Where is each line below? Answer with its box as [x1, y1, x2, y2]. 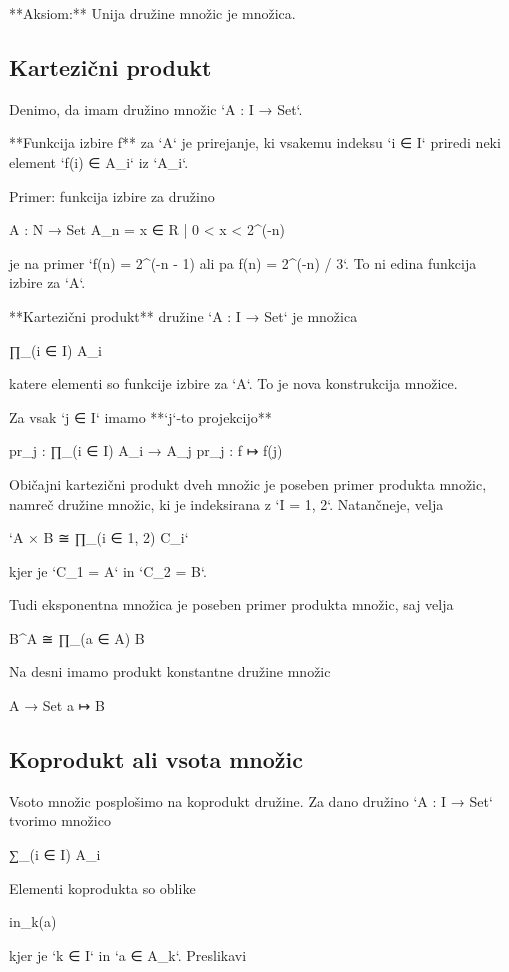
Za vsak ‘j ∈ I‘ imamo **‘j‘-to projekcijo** [9, 406, 272, 427]
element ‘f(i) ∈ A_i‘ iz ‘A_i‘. [9, 151, 189, 172]
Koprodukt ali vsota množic [9, 744, 303, 775]
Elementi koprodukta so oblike [9, 877, 196, 898]
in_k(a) [9, 911, 57, 932]
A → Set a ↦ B [9, 695, 105, 716]
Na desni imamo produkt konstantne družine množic [9, 661, 331, 682]
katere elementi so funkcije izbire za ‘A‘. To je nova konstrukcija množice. [9, 373, 458, 394]
